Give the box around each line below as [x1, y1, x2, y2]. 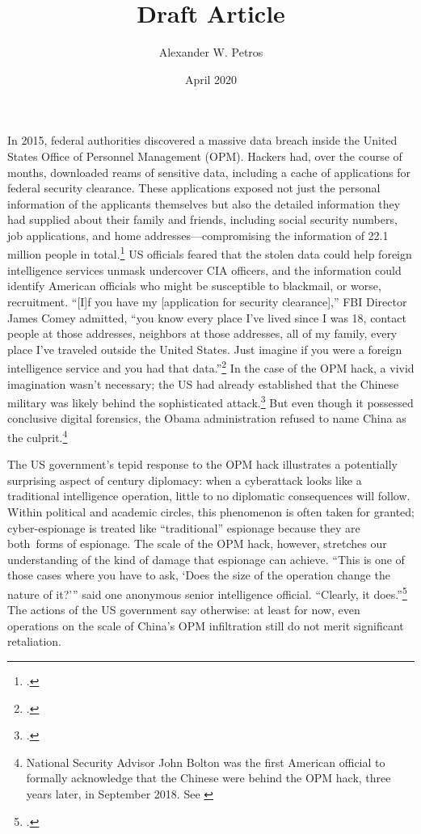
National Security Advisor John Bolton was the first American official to [26, 753, 385, 770]
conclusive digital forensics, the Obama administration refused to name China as [7, 410, 406, 427]
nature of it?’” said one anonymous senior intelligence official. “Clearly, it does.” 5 [7, 583, 407, 602]
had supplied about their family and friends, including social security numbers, [7, 211, 398, 228]
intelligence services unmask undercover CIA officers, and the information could [7, 261, 402, 278]
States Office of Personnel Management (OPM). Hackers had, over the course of [7, 147, 402, 164]
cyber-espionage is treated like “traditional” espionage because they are [7, 519, 360, 536]
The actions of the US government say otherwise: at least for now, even [7, 601, 360, 618]
